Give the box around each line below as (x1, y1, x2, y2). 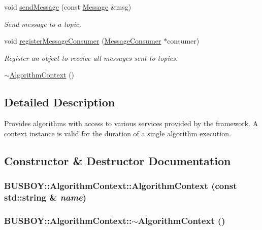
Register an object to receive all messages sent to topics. (4, 52, 178, 63)
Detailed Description (4, 94, 115, 110)
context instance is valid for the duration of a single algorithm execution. (4, 128, 231, 138)
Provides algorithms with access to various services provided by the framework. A (4, 118, 258, 129)
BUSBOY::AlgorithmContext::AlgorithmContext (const (4, 179, 237, 192)
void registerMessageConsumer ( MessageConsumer (4, 35, 161, 46)
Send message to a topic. (4, 18, 81, 29)
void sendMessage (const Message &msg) (4, 2, 132, 12)
